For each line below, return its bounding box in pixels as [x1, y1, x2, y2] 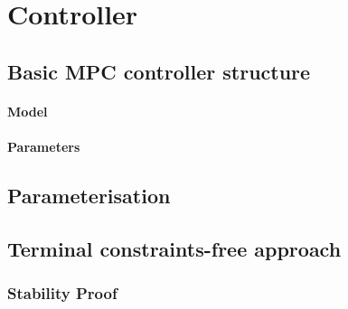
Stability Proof [7, 282, 118, 304]
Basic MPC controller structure [7, 57, 311, 85]
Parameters [7, 136, 80, 155]
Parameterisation [7, 181, 171, 209]
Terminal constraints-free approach [7, 234, 342, 262]
